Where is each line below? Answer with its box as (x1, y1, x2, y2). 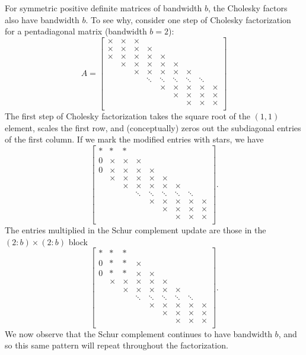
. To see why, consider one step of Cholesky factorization (85, 13, 291, 26)
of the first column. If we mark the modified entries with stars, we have (5, 133, 264, 145)
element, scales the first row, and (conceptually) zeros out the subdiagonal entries (5, 121, 301, 134)
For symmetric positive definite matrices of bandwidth (5, 2, 202, 14)
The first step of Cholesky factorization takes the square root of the (5, 110, 250, 122)
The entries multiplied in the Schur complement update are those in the (5, 224, 266, 236)
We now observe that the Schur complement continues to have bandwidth (5, 327, 272, 340)
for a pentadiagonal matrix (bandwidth (5, 25, 147, 37)
